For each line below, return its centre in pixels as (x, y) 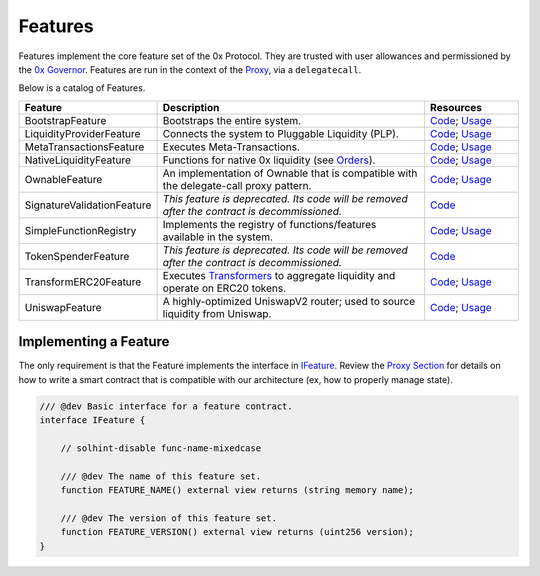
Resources (456, 107)
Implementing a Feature (94, 341)
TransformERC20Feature (83, 282)
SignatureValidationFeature (88, 205)
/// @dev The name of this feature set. (161, 476)
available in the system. (218, 237)
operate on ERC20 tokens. (224, 288)
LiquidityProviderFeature (82, 133)
